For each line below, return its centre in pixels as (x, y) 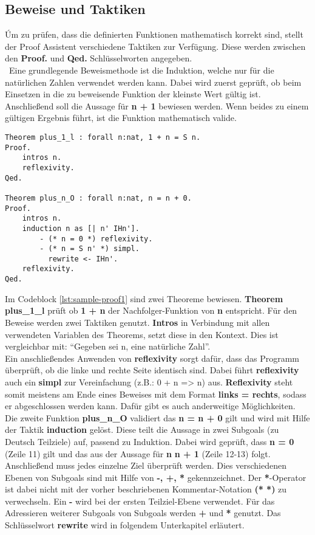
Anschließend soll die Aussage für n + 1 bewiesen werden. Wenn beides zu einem (157, 105)
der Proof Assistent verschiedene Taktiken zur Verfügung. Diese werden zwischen (155, 46)
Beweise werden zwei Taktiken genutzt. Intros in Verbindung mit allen (137, 322)
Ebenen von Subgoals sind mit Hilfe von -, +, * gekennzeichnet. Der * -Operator (156, 477)
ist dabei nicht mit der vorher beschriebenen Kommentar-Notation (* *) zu (146, 489)
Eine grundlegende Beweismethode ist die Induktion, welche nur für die (141, 70)
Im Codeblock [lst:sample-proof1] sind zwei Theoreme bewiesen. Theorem (144, 298)
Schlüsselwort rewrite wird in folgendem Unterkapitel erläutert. (125, 525)
